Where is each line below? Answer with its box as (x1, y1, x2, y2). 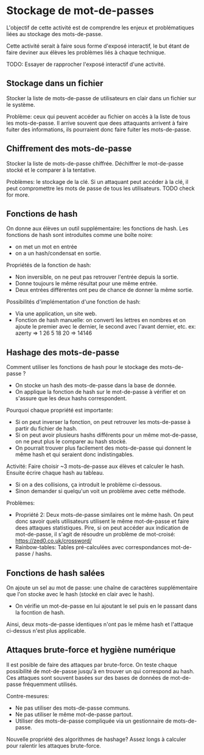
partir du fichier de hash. (15, 425, 77, 432)
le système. (6, 101, 35, 108)
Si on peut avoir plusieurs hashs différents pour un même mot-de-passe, (15, 431, 198, 439)
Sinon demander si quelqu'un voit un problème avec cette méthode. (15, 487, 186, 495)
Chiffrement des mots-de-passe (6, 144, 132, 154)
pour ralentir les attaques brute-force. (6, 742, 102, 749)
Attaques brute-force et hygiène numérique (6, 645, 176, 655)
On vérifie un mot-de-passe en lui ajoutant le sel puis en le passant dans (15, 602, 197, 610)
